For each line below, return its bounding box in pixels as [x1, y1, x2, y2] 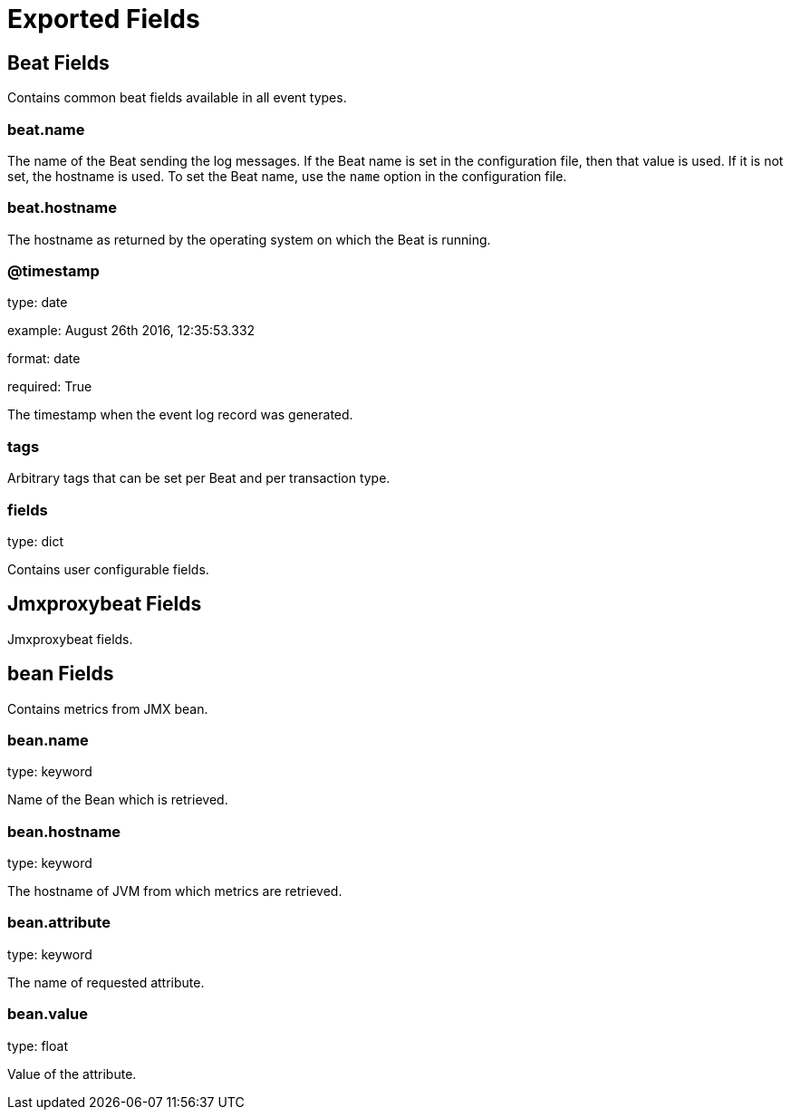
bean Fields [7, 662, 114, 686]
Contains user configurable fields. [7, 561, 209, 577]
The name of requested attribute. [7, 974, 205, 990]
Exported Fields [7, 4, 200, 34]
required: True [7, 379, 92, 395]
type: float [7, 1037, 68, 1054]
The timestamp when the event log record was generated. [7, 407, 353, 423]
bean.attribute [7, 913, 111, 932]
